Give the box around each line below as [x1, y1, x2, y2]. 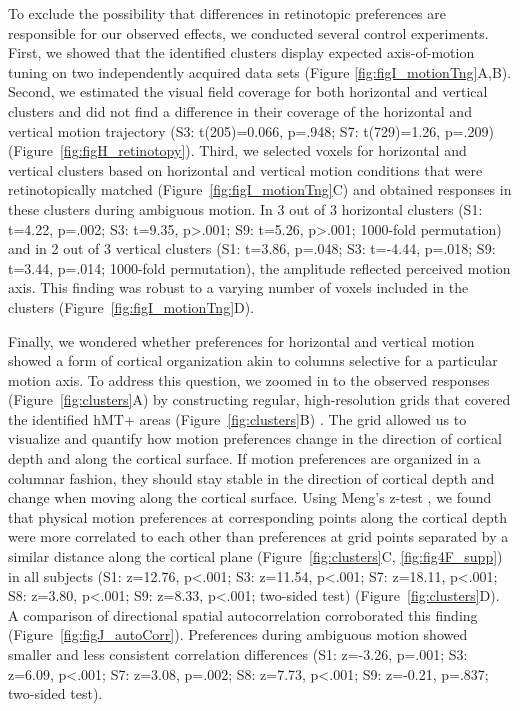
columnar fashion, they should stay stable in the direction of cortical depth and [8, 467, 495, 488]
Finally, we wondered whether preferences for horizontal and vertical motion [8, 330, 475, 351]
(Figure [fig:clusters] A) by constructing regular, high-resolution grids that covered [8, 389, 511, 410]
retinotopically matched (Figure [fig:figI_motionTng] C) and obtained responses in [8, 179, 512, 200]
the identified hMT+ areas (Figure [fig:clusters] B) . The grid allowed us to [8, 408, 467, 429]
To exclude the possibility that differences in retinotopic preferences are [8, 3, 446, 23]
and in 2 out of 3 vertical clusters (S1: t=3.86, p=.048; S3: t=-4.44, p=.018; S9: [8, 238, 496, 259]
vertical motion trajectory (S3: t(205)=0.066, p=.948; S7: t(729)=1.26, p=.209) [8, 120, 494, 141]
